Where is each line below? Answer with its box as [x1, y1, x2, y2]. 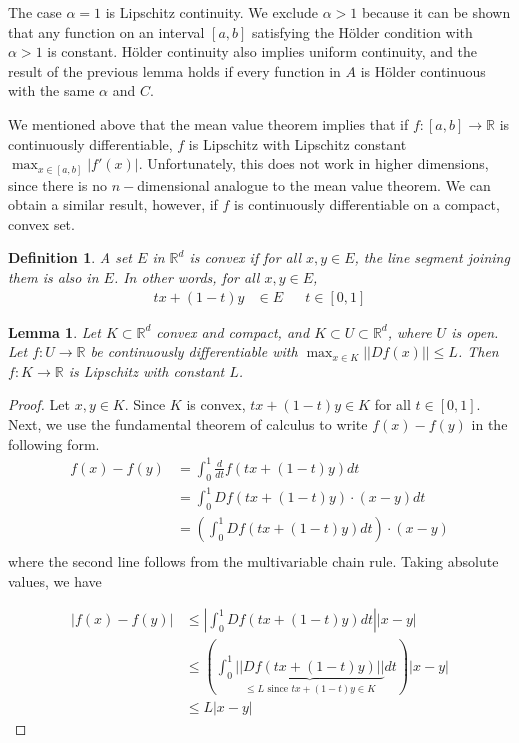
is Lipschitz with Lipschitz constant [188, 133, 407, 154]
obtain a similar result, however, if [8, 194, 218, 215]
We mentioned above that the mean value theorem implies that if [8, 113, 409, 134]
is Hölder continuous [360, 60, 486, 81]
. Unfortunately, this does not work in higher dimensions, [138, 153, 489, 174]
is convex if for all [189, 247, 301, 268]
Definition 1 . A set [8, 247, 133, 268]
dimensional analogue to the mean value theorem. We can [137, 174, 491, 195]
